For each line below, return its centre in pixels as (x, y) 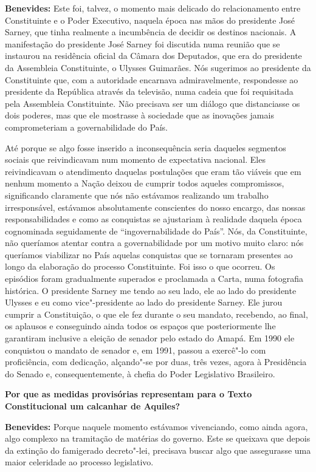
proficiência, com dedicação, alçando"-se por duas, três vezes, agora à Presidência (156, 362)
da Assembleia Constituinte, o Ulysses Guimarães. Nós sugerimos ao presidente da (158, 67)
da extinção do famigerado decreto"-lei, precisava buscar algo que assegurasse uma (158, 450)
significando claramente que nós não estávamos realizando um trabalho (137, 195)
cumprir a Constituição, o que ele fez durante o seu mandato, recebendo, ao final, (156, 314)
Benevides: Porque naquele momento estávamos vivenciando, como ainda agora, (156, 426)
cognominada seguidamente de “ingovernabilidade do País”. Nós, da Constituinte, (156, 231)
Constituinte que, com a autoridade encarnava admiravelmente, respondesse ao (152, 79)
